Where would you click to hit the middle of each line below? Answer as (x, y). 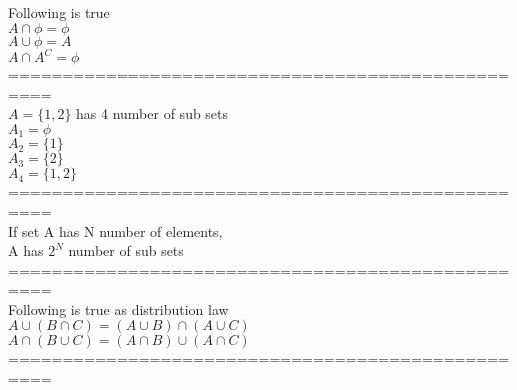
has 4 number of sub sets (152, 113)
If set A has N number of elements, (115, 230)
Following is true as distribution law (118, 308)
